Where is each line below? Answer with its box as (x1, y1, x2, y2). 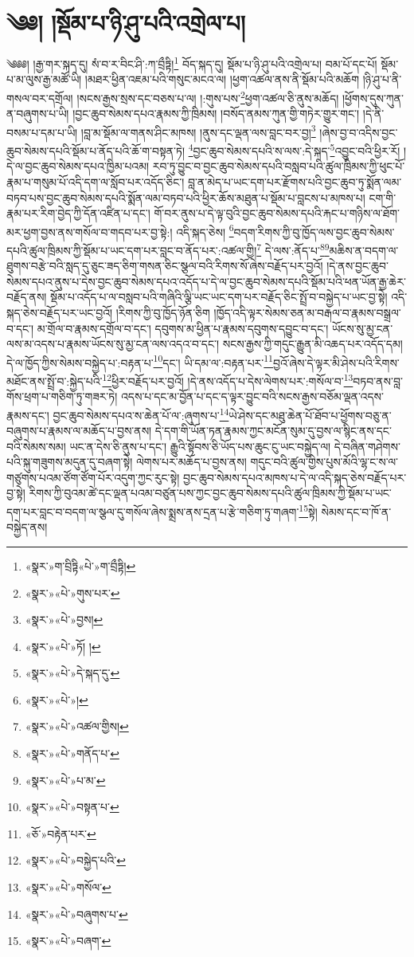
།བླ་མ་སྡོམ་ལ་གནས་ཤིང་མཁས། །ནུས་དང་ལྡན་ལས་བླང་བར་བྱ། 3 (80, 121, 316, 140)
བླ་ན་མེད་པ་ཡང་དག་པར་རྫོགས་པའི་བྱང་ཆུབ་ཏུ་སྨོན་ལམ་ (188, 173, 402, 190)
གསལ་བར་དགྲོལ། (6, 89, 73, 106)
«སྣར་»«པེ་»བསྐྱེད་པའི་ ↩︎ (25, 852, 126, 869)
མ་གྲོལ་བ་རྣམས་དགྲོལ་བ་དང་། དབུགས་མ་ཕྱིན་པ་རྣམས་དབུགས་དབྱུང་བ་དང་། (37, 320, 329, 336)
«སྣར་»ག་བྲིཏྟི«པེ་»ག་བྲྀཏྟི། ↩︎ (25, 557, 136, 574)
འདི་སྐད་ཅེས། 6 (176, 221, 234, 240)
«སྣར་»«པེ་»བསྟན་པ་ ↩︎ (25, 798, 119, 815)
